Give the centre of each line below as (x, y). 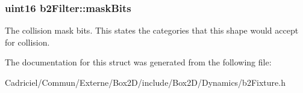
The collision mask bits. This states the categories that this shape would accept (152, 30)
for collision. (27, 42)
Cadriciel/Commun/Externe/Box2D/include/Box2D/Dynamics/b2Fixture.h (145, 82)
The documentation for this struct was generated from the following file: (138, 62)
